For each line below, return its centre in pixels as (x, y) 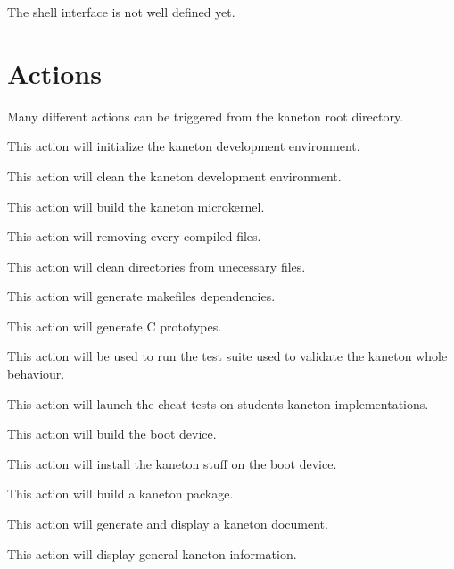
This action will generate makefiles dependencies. (141, 296)
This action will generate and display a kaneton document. (168, 524)
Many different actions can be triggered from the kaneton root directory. (206, 116)
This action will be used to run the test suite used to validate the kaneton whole (227, 356)
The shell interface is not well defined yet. (121, 12)
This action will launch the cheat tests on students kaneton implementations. (218, 403)
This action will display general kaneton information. (152, 553)
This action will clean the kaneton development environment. (174, 176)
